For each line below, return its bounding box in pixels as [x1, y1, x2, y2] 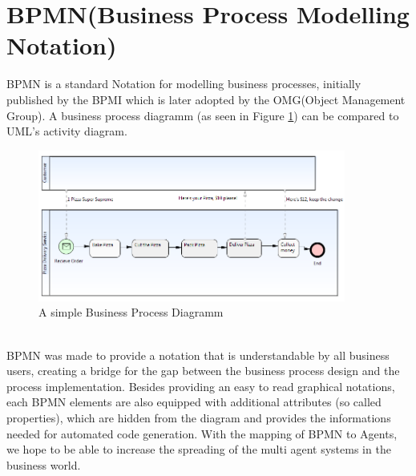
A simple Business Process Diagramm [38, 304, 224, 321]
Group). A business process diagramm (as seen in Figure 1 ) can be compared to [6, 107, 399, 123]
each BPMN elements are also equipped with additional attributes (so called [6, 393, 382, 410]
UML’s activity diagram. [6, 123, 127, 139]
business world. [6, 456, 81, 473]
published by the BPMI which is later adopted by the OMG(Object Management [6, 91, 406, 107]
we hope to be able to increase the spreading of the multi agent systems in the [6, 441, 391, 458]
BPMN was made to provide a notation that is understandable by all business [6, 346, 390, 363]
